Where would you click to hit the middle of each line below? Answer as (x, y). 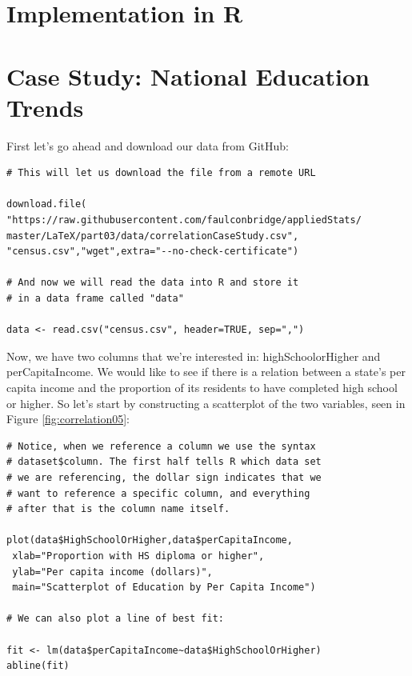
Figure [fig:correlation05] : (68, 419)
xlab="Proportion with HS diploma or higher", (138, 556)
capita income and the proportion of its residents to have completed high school (202, 387)
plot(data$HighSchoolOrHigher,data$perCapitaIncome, (150, 540)
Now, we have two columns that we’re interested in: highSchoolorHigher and (194, 356)
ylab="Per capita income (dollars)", (112, 572)
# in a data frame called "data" (95, 299)
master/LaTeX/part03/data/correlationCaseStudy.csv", (153, 236)
